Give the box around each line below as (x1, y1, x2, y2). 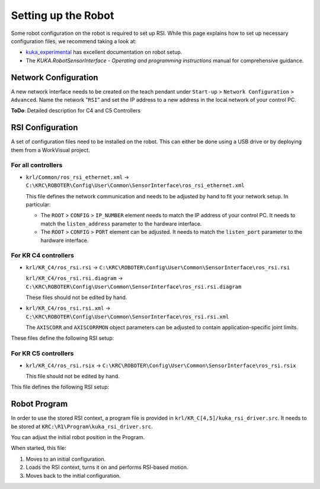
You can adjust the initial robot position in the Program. (11, 434, 145, 441)
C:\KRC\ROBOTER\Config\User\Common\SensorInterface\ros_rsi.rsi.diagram (25, 283, 242, 290)
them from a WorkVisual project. (11, 146, 90, 153)
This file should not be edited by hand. (25, 372, 120, 379)
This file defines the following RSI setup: (11, 384, 110, 391)
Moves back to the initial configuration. (25, 472, 121, 479)
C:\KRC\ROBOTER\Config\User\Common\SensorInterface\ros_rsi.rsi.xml (25, 313, 229, 320)
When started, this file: (11, 445, 66, 452)
